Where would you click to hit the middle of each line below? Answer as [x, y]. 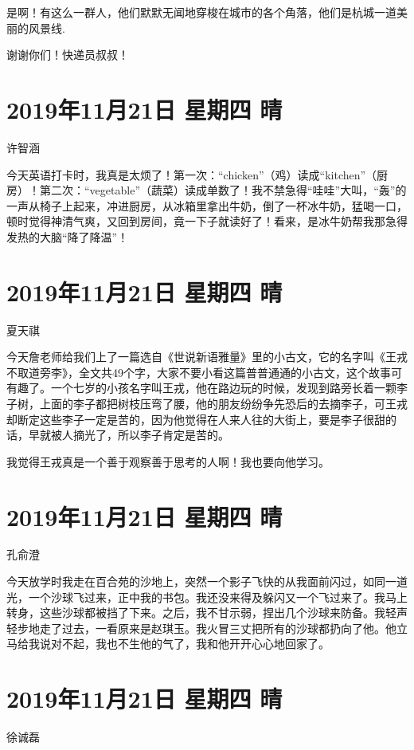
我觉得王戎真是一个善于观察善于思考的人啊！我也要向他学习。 [168, 461]
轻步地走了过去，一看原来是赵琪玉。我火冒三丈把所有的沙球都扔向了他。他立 [207, 628]
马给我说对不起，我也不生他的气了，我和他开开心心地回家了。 [168, 644]
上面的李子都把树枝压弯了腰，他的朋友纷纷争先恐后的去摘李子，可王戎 [223, 403]
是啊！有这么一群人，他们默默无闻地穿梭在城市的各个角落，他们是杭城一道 [201, 12]
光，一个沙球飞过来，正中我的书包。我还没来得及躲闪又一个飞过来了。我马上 [207, 597]
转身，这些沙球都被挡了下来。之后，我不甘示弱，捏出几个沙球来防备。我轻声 [207, 613]
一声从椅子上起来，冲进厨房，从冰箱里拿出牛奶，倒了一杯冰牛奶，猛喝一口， [207, 205]
